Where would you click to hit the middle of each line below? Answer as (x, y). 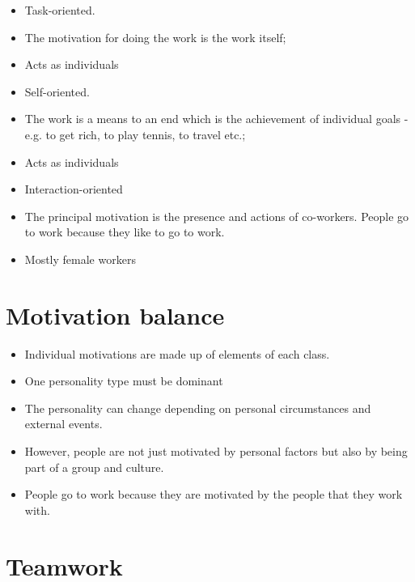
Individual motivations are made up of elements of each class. (177, 353)
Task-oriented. (60, 10)
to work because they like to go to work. (125, 232)
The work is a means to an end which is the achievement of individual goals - (216, 119)
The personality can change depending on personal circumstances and (198, 408)
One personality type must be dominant (124, 381)
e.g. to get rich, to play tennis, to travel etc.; (135, 134)
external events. (64, 424)
